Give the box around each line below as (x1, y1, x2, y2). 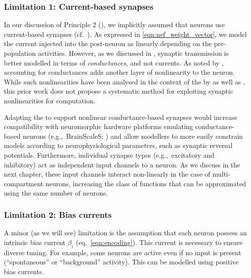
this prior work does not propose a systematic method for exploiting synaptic (4, 86, 234, 96)
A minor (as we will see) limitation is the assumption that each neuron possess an (4, 228, 247, 238)
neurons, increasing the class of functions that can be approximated (45, 178, 246, 188)
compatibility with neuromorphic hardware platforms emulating (4, 121, 193, 131)
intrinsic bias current (4, 237, 66, 247)
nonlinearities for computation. (4, 95, 95, 105)
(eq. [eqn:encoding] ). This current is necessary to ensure (76, 237, 243, 247)
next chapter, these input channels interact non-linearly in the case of (4, 169, 210, 179)
